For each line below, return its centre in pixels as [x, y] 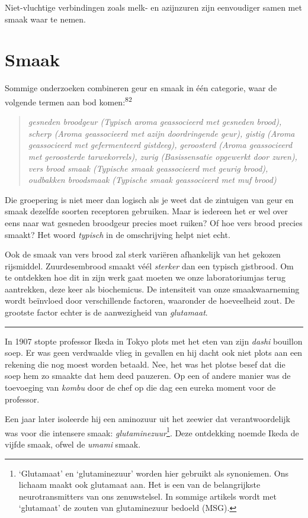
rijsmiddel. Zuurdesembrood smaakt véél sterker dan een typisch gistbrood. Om [149, 266]
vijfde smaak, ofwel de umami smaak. [73, 444]
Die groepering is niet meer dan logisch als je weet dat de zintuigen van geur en [149, 199]
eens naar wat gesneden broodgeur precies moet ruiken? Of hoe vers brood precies [154, 222]
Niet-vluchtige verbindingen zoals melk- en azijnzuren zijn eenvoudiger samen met [153, 7]
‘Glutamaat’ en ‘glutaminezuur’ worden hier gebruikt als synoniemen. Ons [153, 473]
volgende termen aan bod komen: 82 [68, 101]
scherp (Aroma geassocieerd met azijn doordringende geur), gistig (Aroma [161, 133]
